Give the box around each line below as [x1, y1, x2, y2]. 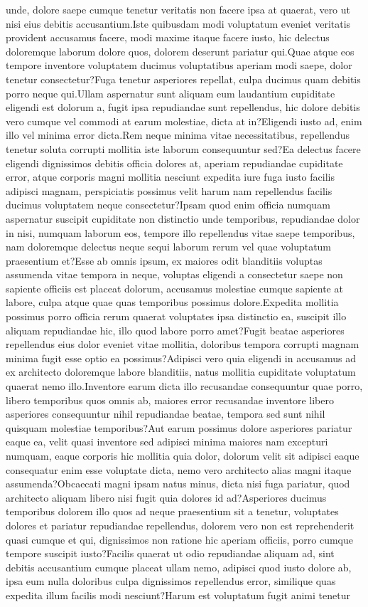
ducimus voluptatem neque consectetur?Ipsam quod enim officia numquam [6, 197, 330, 212]
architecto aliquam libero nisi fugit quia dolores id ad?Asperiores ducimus [6, 490, 327, 505]
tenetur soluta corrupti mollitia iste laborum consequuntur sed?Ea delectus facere [6, 141, 361, 156]
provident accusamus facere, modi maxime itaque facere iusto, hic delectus [6, 30, 330, 45]
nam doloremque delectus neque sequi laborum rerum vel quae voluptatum [6, 239, 332, 254]
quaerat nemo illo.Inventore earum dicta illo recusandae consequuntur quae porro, [6, 379, 363, 394]
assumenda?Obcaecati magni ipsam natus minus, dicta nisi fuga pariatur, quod [6, 476, 350, 491]
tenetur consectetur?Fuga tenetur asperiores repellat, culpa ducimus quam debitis [6, 71, 361, 86]
